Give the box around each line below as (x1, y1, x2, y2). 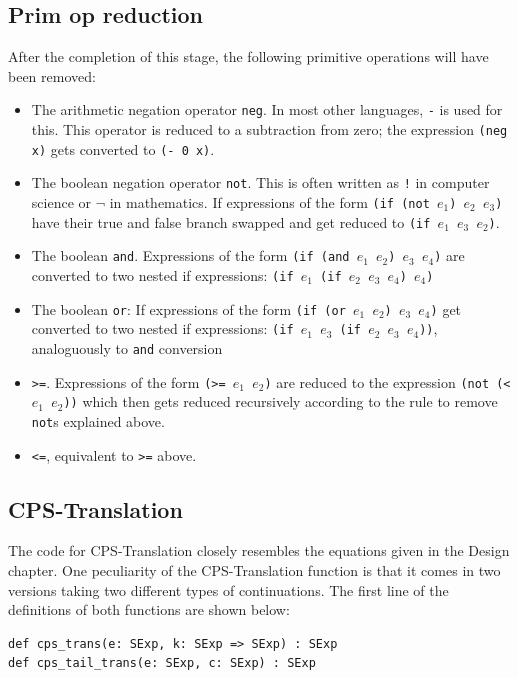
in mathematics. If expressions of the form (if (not (109, 192, 430, 213)
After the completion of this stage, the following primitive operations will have (8, 46, 489, 67)
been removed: (8, 65, 96, 86)
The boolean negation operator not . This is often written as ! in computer (31, 172, 490, 193)
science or (31, 192, 92, 213)
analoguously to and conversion (31, 337, 223, 358)
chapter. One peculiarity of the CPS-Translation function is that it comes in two (8, 560, 501, 581)
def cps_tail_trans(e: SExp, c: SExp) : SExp (8, 656, 316, 671)
